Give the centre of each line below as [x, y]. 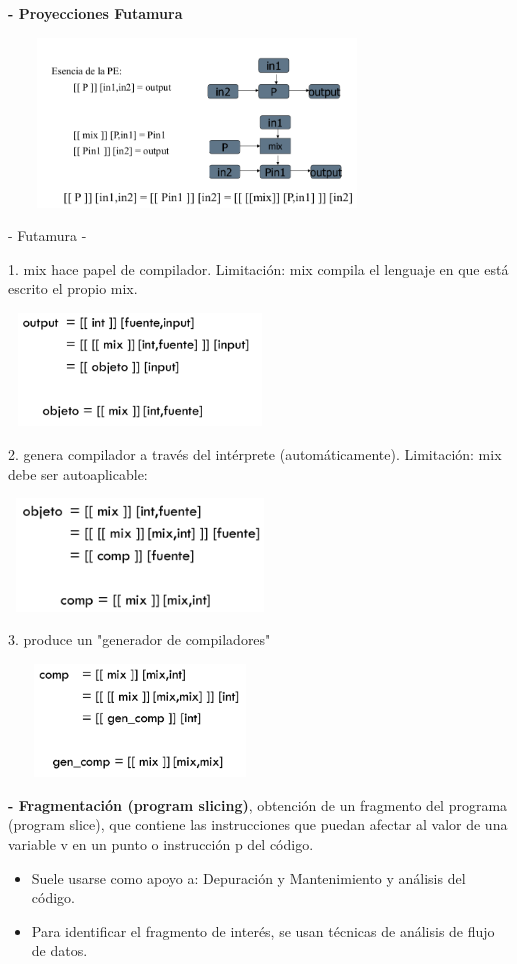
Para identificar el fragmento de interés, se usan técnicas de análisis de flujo [263, 930]
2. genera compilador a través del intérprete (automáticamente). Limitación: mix [255, 454]
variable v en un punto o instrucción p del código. [161, 843]
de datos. [59, 950]
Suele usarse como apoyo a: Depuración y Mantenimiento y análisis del [248, 877]
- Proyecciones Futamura [95, 13]
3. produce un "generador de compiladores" [139, 639]
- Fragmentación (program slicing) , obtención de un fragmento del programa [258, 804]
